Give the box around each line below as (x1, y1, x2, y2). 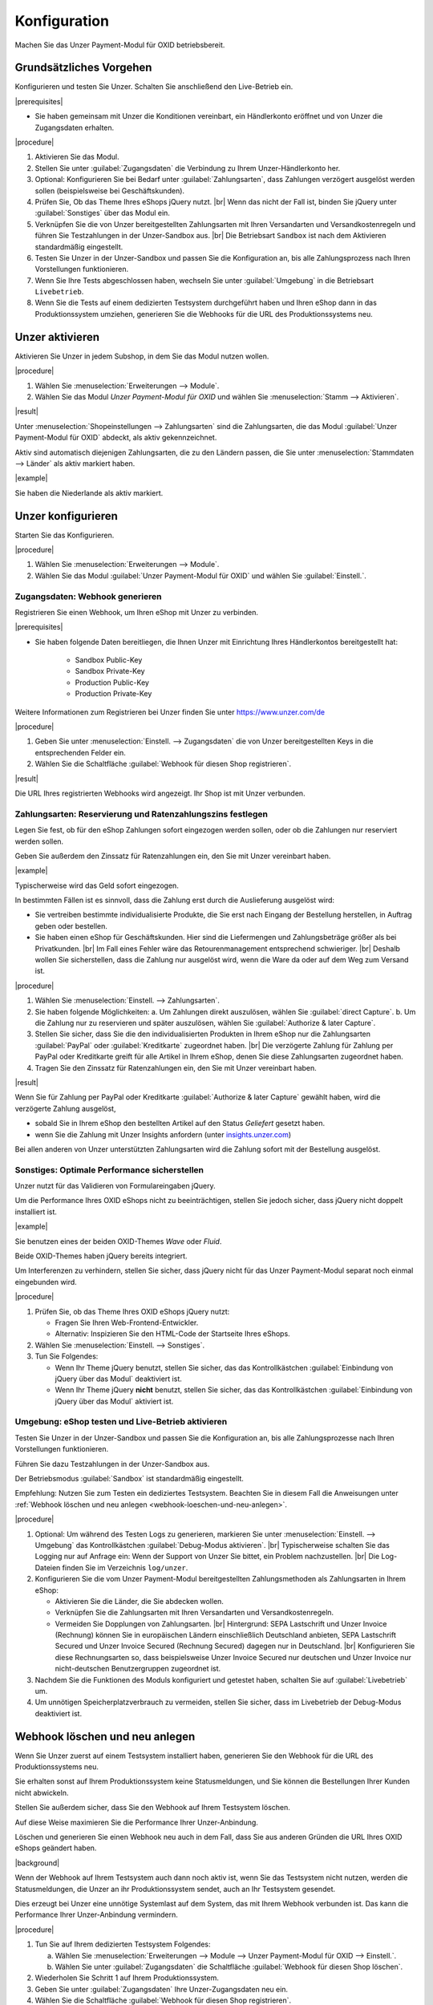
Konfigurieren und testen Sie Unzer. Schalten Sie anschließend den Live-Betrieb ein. (14, 82, 293, 91)
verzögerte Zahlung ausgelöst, (14, 1104, 116, 1113)
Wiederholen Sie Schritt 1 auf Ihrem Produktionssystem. (34, 1973, 220, 1983)
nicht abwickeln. (14, 1788, 69, 1797)
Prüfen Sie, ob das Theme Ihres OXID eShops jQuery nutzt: (34, 1306, 230, 1316)
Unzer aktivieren (14, 330, 100, 344)
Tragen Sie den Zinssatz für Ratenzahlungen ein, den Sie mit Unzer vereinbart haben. (34, 1063, 317, 1072)
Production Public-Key (75, 678, 150, 687)
